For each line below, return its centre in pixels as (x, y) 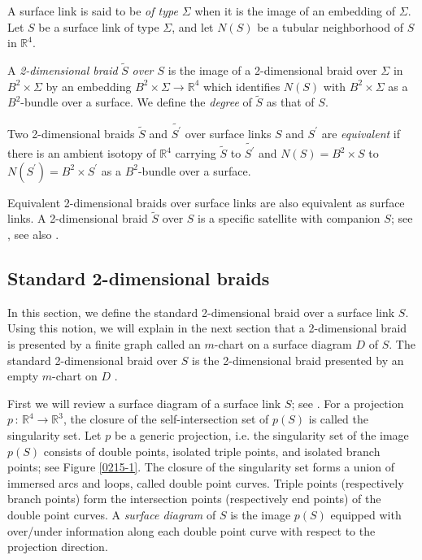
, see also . (33, 234)
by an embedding (89, 86)
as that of (290, 102)
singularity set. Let (54, 434)
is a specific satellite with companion (289, 218)
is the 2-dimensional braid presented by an (298, 360)
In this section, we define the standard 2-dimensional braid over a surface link (201, 312)
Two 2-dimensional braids (71, 133)
